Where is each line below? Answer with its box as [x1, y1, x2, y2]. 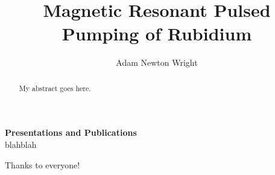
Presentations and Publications [5, 126, 137, 139]
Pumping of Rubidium [62, 21, 252, 46]
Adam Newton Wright [116, 56, 198, 69]
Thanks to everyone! [5, 158, 80, 171]
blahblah [5, 138, 37, 150]
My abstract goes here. [19, 83, 91, 93]
